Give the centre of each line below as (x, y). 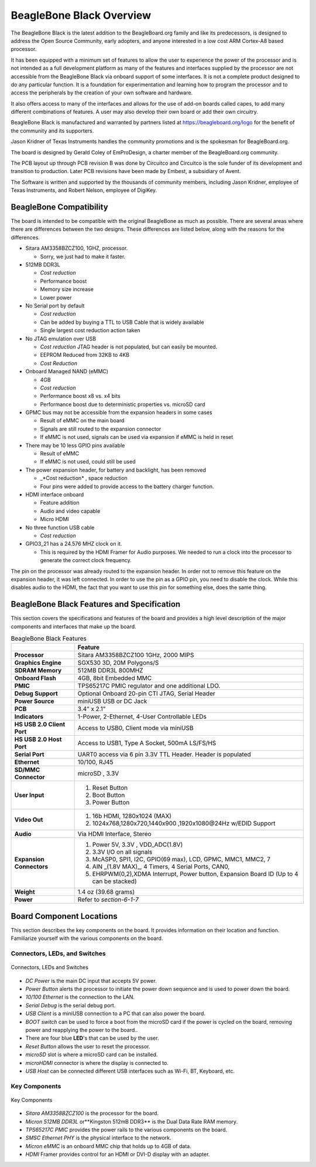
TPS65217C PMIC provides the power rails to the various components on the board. (126, 1130)
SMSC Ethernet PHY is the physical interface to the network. (98, 1138)
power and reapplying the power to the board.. (82, 1030)
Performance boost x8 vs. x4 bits (80, 396)
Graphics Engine (38, 663)
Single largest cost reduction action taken (90, 330)
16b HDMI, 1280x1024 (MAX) (132, 816)
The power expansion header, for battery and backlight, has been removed (116, 470)
